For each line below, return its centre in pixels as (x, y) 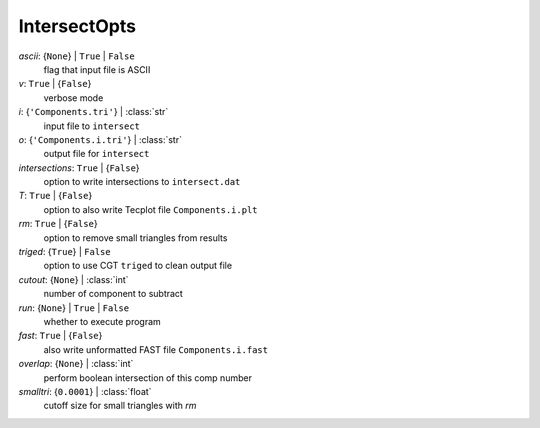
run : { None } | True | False (74, 307)
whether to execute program (102, 321)
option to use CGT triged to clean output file (138, 266)
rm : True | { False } (58, 224)
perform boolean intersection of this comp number (147, 377)
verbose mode (73, 97)
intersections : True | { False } (79, 167)
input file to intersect (91, 126)
